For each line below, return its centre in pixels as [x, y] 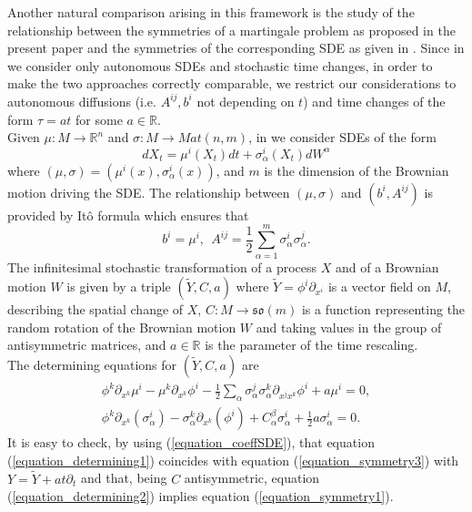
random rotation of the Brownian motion [122, 327]
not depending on [246, 101]
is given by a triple [119, 287]
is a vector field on [379, 287]
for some [99, 119]
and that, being [124, 478]
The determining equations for [92, 364]
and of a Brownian [387, 266]
